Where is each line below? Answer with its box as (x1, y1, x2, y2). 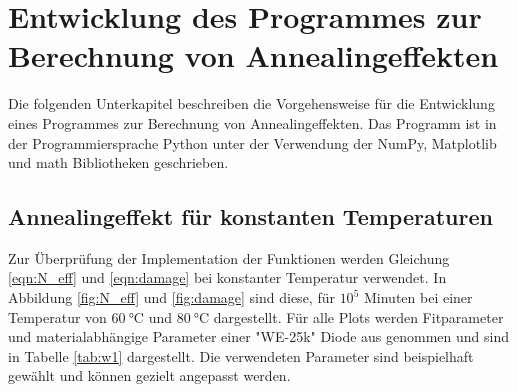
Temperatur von (8, 306, 107, 327)
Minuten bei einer (363, 287, 473, 308)
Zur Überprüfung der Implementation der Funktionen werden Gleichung (8, 247, 450, 268)
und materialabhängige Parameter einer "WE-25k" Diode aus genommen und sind (8, 326, 510, 347)
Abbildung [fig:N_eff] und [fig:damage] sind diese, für (8, 287, 335, 308)
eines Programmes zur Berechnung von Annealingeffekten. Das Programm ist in (8, 112, 497, 133)
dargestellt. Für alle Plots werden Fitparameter (213, 306, 504, 327)
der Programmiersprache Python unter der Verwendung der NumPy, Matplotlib (8, 132, 497, 153)
